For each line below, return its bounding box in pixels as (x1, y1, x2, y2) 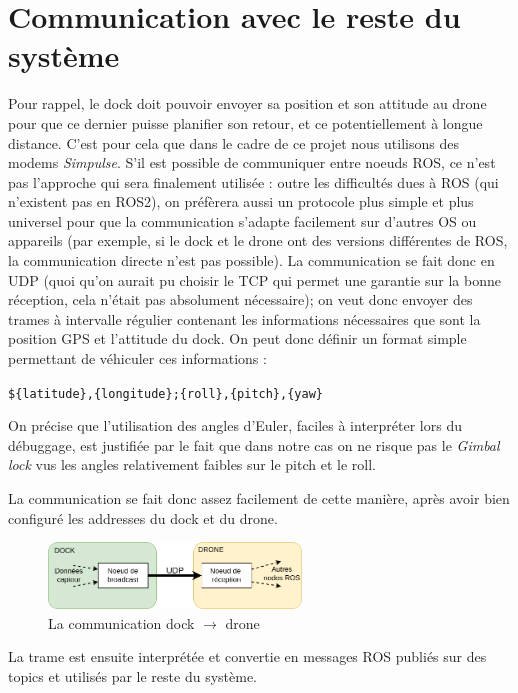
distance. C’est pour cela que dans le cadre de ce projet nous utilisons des (8, 132, 459, 153)
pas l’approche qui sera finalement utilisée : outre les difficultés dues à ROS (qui (8, 171, 499, 192)
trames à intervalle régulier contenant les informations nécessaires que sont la (8, 308, 481, 329)
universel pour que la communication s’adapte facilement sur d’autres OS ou (8, 210, 477, 231)
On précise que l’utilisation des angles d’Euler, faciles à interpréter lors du (8, 415, 462, 436)
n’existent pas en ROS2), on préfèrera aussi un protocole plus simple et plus (8, 191, 474, 212)
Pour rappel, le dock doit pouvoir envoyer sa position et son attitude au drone (8, 93, 487, 114)
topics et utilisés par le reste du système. (8, 666, 257, 687)
